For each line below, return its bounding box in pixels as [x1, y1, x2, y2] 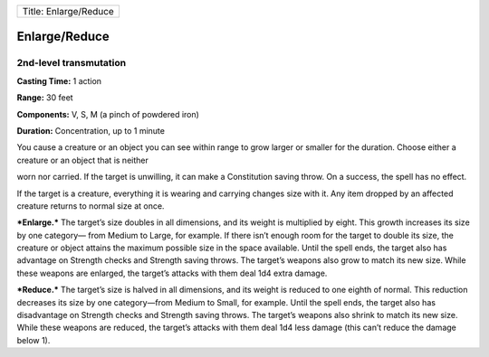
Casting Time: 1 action [16, 75, 102, 86]
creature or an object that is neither [16, 155, 149, 165]
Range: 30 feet [16, 92, 73, 103]
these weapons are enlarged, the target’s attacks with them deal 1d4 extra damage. [16, 268, 328, 278]
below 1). [16, 334, 51, 345]
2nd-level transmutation [16, 57, 127, 70]
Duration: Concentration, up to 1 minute [16, 125, 165, 136]
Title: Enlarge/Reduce [22, 5, 115, 17]
